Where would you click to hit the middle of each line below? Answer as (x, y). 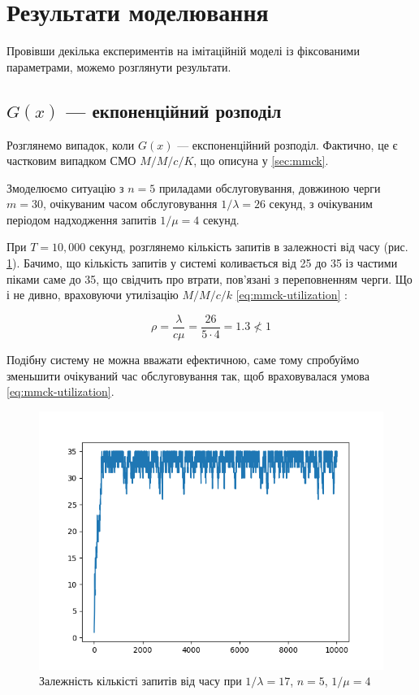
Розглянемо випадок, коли (71, 144)
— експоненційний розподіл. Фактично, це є (287, 144)
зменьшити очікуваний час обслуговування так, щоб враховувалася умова (188, 375)
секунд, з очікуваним (321, 204)
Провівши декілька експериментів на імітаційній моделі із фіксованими (183, 51)
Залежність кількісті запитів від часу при (140, 681)
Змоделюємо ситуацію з (65, 187)
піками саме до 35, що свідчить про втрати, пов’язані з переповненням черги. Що (209, 278)
